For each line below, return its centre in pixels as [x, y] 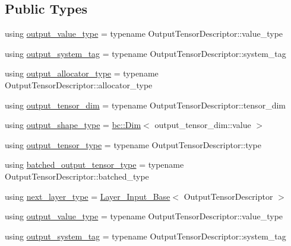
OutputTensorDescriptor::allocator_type [79, 84]
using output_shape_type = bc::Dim [73, 125]
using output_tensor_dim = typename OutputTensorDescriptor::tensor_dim [145, 105]
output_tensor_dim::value [203, 125]
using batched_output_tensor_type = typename [94, 164]
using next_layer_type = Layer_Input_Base [88, 196]
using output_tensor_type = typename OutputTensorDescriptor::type [133, 144]
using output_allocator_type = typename [82, 73]
